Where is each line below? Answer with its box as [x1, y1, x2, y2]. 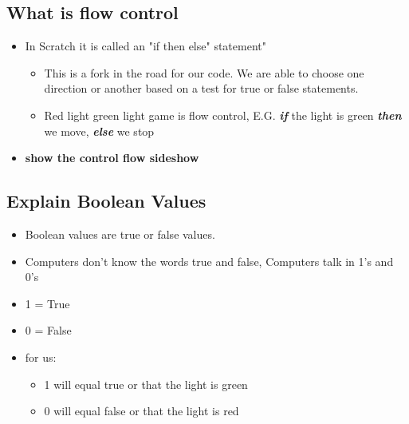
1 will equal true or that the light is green [44, 375, 248, 392]
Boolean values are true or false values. [25, 225, 215, 242]
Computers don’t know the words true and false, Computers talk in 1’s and [25, 252, 394, 269]
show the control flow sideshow [25, 149, 199, 166]
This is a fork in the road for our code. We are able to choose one [44, 64, 364, 81]
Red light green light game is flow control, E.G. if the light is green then [44, 106, 402, 123]
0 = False [25, 322, 72, 339]
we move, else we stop [44, 122, 155, 139]
